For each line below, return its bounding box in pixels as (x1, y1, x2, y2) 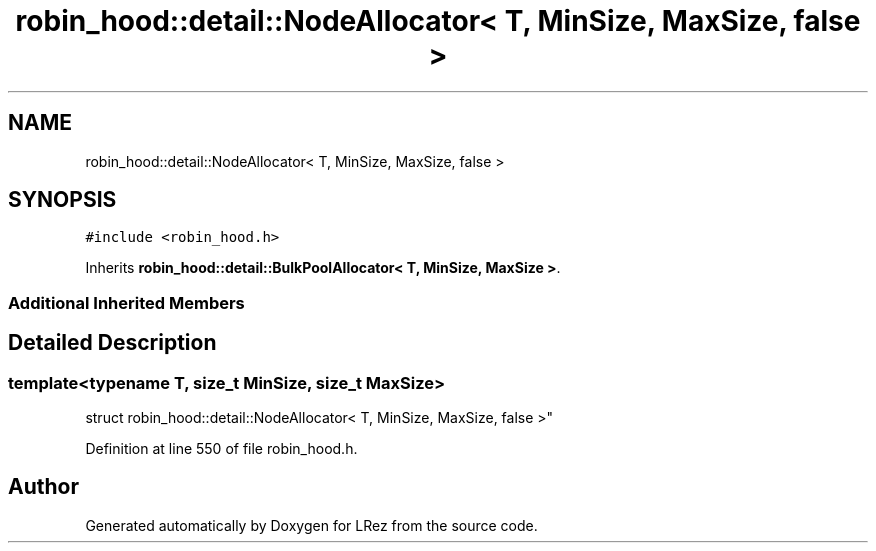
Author (8, 474, 79, 500)
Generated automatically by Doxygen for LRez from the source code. (85, 516, 538, 534)
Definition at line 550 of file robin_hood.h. (85, 440, 358, 458)
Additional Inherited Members (8, 292, 245, 313)
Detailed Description (8, 330, 217, 356)
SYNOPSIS (8, 187, 117, 213)
